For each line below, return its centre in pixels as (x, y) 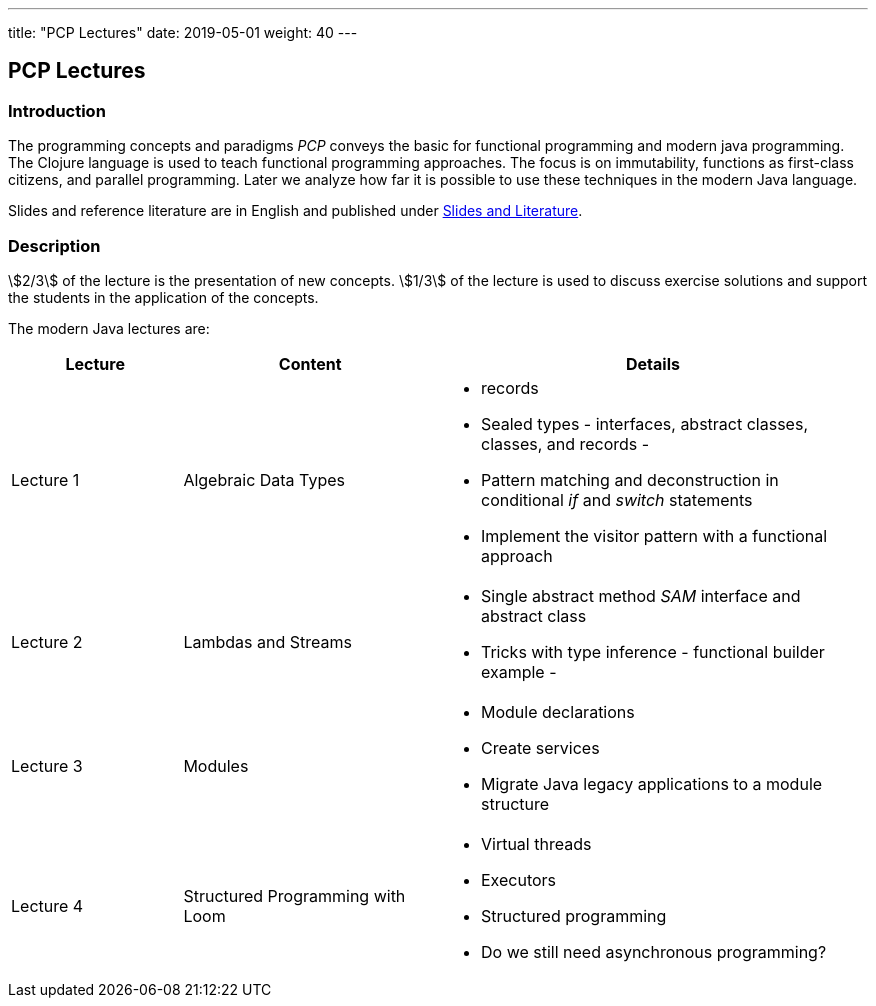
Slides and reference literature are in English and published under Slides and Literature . (295, 211)
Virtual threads (536, 843)
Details (653, 363)
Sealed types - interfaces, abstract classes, (644, 423)
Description (54, 245)
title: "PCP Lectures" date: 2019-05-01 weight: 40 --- (183, 32)
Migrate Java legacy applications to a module (651, 783)
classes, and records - (565, 443)
